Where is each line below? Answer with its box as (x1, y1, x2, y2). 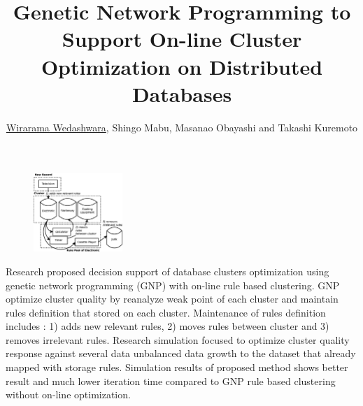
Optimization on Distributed (41, 52, 323, 80)
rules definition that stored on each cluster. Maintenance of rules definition (6, 305, 326, 319)
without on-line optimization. (6, 387, 131, 402)
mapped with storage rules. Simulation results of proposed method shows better (6, 360, 348, 375)
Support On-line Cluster (62, 24, 302, 53)
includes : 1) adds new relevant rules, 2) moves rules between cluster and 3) (6, 319, 329, 333)
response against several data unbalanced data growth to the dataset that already (6, 346, 356, 361)
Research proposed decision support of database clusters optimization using (6, 263, 329, 278)
